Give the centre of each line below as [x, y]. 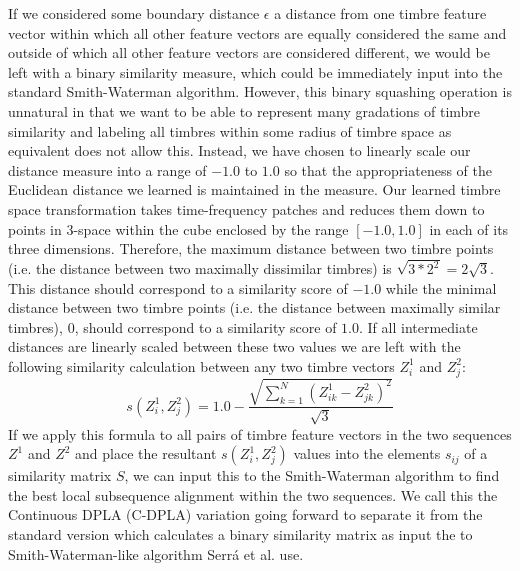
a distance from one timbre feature [380, 13]
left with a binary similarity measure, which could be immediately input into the [255, 71]
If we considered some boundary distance [134, 13]
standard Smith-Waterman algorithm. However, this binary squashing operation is [260, 91]
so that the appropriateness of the [388, 169]
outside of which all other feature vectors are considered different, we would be [249, 52]
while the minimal [441, 287]
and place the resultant [146, 453]
